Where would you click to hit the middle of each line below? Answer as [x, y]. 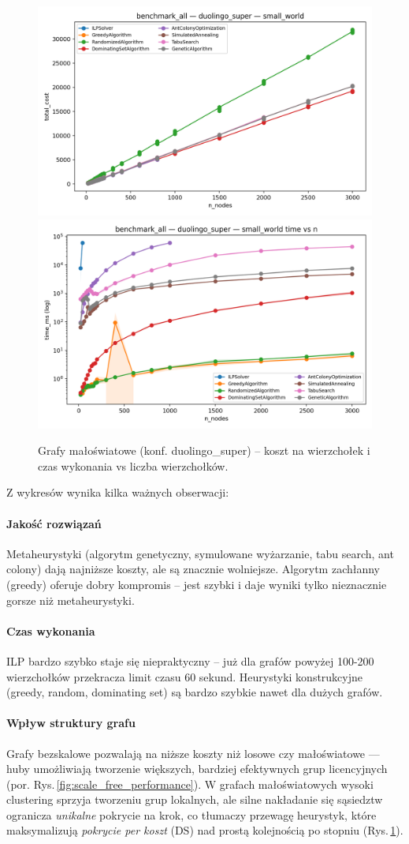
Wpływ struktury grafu [71, 723]
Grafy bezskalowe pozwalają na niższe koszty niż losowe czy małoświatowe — [193, 753]
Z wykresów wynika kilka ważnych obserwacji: [118, 492]
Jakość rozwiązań [54, 523]
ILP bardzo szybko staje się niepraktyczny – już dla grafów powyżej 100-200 [190, 660]
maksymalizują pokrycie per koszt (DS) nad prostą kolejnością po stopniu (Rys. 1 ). [205, 830]
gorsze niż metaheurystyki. [71, 600]
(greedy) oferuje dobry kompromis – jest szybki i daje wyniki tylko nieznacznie [197, 584]
